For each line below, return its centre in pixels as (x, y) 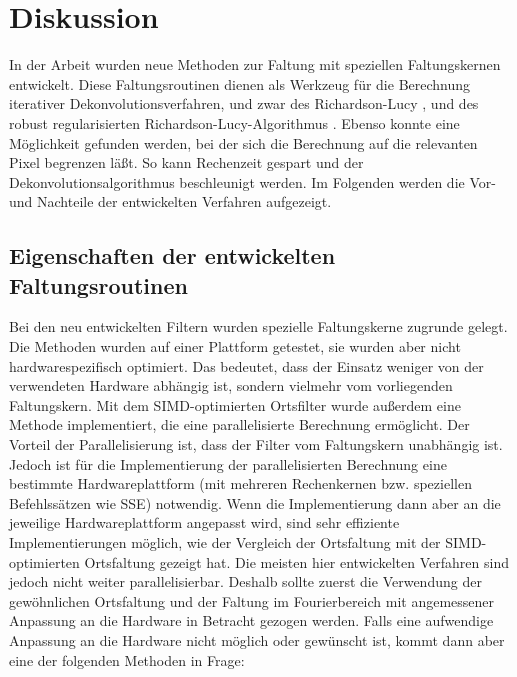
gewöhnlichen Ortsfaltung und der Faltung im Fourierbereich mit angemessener (252, 600)
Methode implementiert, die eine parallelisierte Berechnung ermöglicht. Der (239, 424)
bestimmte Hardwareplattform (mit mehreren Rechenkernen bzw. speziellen (240, 483)
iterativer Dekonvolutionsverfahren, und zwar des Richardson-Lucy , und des (244, 103)
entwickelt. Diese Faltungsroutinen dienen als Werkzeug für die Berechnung (240, 83)
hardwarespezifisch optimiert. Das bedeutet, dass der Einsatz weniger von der (246, 365)
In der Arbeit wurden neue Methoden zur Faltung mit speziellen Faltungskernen (255, 64)
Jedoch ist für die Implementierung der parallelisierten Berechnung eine (228, 463)
